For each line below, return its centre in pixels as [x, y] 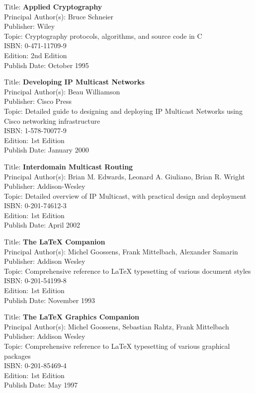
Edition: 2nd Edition [36, 55]
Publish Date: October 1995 [46, 65]
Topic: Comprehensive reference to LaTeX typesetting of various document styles [127, 271]
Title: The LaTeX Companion [55, 242]
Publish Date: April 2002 [42, 225]
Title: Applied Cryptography [53, 6]
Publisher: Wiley [30, 26]
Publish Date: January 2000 [46, 150]
